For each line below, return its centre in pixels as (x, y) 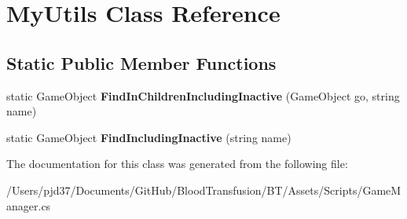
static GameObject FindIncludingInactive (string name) (149, 137)
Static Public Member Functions (141, 62)
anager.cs (29, 205)
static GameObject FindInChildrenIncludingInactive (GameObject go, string (203, 95)
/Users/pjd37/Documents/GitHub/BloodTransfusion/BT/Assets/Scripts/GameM (204, 190)
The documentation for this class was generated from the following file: (177, 164)
